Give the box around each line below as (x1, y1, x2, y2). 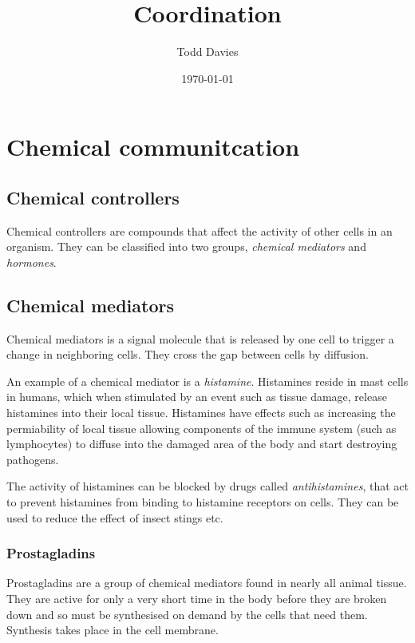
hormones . (6, 253, 57, 270)
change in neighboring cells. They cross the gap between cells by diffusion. (6, 346, 369, 363)
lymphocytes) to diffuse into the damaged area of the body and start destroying (6, 435, 397, 452)
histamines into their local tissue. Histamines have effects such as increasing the (6, 404, 396, 421)
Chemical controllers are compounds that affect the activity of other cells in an (6, 222, 393, 239)
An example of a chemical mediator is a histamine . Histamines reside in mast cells (6, 372, 409, 389)
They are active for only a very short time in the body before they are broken (6, 590, 387, 607)
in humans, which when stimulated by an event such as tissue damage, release (6, 388, 387, 405)
